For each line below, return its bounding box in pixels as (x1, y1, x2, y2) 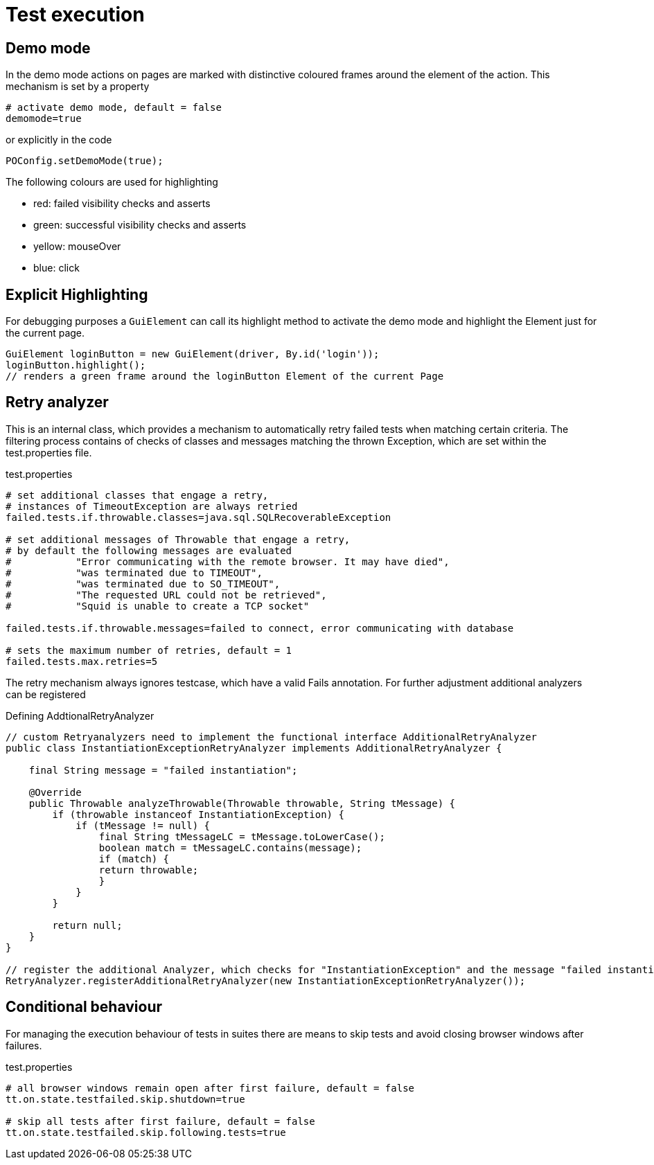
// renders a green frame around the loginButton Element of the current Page (6, 371, 444, 382)
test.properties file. (6, 446, 92, 459)
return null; (52, 919, 123, 931)
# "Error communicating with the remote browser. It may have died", (6, 555, 450, 567)
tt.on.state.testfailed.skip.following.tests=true (6, 1126, 286, 1138)
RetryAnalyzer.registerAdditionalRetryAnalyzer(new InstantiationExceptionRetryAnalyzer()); (6, 975, 526, 986)
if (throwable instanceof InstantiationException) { (52, 808, 344, 820)
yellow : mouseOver (33, 240, 121, 253)
